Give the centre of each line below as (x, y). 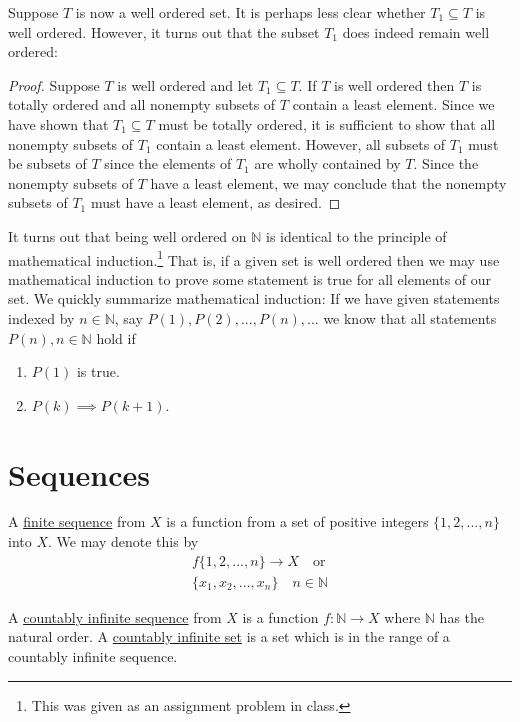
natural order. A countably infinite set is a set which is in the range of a (229, 636)
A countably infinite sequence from (115, 616)
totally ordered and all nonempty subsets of (142, 104)
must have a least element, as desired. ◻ (215, 202)
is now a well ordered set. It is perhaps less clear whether (250, 12)
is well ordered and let (185, 84)
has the (462, 616)
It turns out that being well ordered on (127, 235)
